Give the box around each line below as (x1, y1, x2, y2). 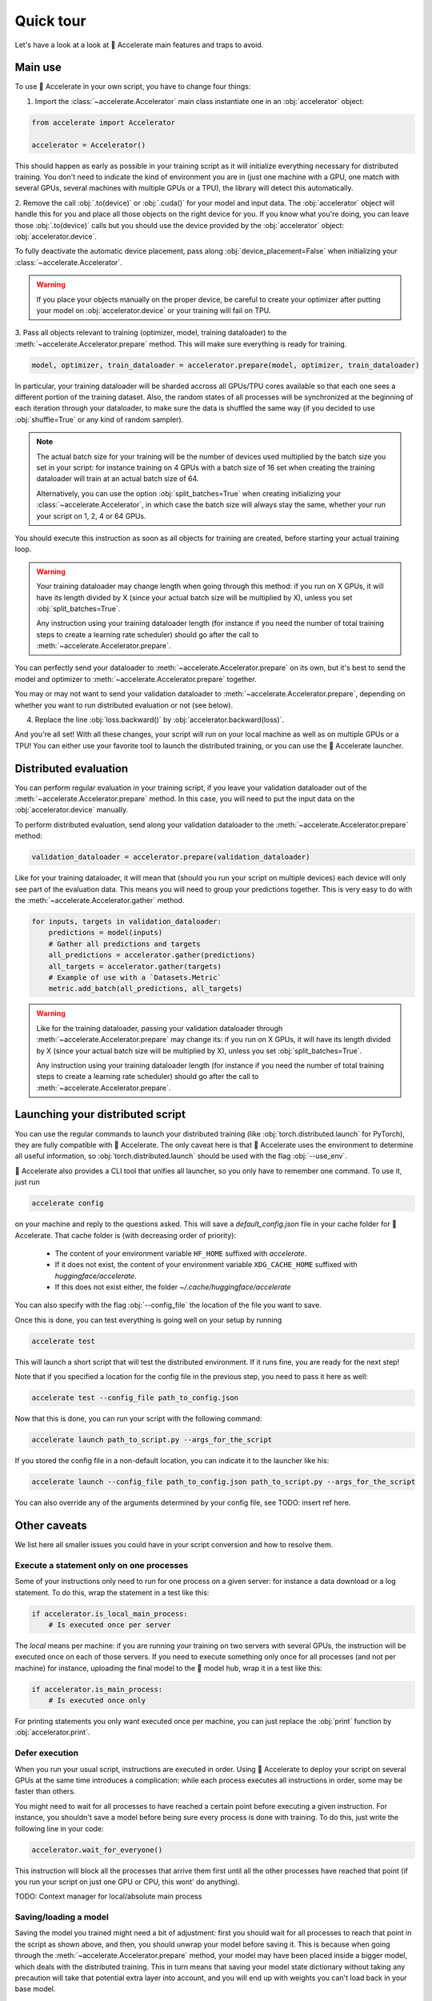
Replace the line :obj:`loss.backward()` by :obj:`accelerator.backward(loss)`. (34, 715, 284, 724)
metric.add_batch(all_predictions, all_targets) (48, 984, 243, 993)
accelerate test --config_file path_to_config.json (31, 1393, 239, 1402)
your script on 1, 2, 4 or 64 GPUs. (36, 511, 147, 520)
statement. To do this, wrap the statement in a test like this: (14, 1587, 210, 1597)
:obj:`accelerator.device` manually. (14, 805, 128, 815)
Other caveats (14, 1518, 87, 1532)
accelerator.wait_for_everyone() (31, 1845, 163, 1855)
